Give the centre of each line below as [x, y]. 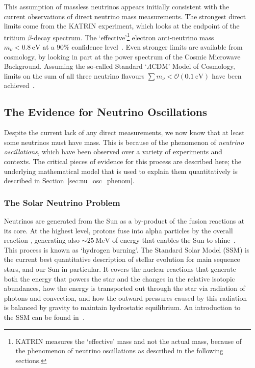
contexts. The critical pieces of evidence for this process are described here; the [123, 161]
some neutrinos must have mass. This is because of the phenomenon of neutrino [124, 142]
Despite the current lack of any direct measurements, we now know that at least [124, 132]
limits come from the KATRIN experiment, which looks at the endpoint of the [122, 26]
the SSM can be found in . [44, 317]
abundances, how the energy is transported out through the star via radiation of [125, 288]
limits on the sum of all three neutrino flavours [74, 75]
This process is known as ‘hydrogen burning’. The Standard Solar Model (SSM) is [127, 249]
